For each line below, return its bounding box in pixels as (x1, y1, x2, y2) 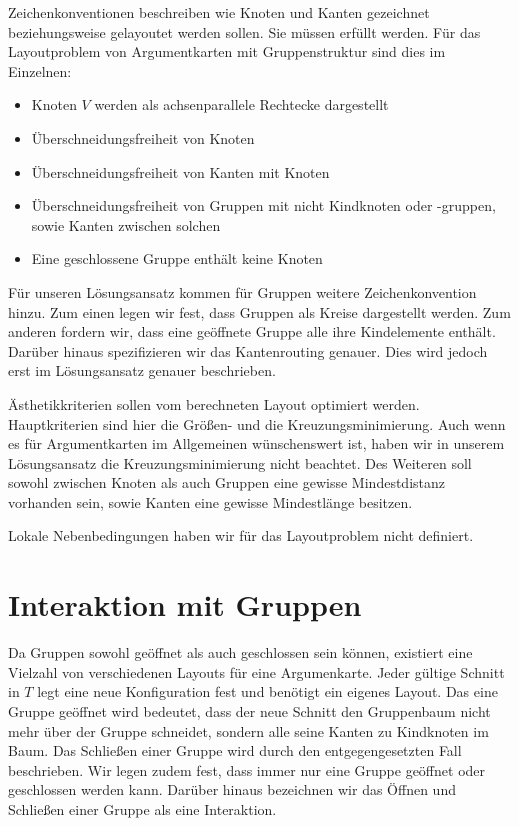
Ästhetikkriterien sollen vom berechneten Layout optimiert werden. (8, 393, 420, 414)
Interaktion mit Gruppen (8, 584, 362, 625)
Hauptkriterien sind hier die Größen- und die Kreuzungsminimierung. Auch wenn (8, 413, 506, 434)
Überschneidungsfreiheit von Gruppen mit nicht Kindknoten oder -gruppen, (31, 195, 496, 216)
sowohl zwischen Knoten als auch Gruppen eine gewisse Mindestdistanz (8, 472, 445, 493)
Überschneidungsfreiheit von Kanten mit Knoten (31, 161, 330, 182)
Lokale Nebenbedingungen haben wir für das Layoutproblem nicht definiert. (8, 525, 474, 546)
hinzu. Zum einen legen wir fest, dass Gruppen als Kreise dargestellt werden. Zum (8, 301, 511, 322)
